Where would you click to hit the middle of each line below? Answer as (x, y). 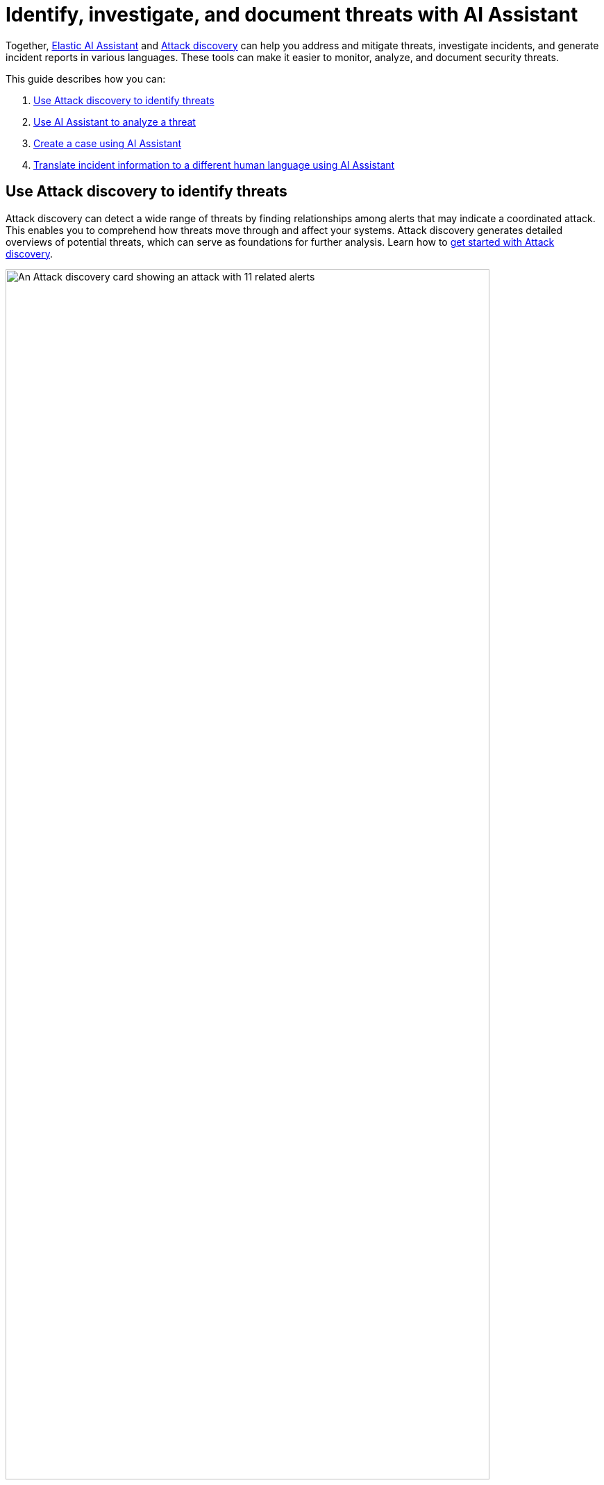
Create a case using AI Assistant (108, 143)
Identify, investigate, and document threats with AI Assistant (292, 15)
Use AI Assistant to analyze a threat (115, 121)
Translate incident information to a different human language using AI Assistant (214, 165)
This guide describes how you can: (86, 78)
